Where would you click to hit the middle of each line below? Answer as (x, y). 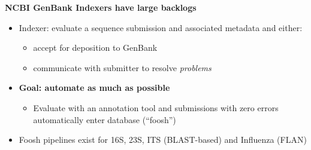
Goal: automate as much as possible (94, 88)
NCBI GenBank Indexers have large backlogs (101, 7)
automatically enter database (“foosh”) (105, 119)
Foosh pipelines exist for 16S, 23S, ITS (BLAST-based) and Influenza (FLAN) (163, 140)
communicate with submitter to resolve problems (122, 67)
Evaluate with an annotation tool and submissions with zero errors (156, 107)
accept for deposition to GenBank (95, 48)
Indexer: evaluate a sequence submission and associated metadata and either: (161, 27)
